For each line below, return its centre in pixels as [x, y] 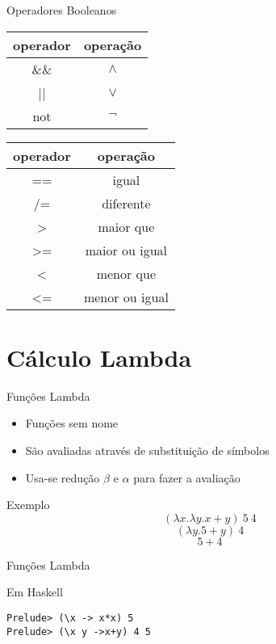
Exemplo [28, 505]
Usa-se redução [63, 477]
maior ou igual [126, 250]
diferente [126, 203]
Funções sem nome [72, 423]
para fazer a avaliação [187, 477]
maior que [126, 226]
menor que [126, 273]
